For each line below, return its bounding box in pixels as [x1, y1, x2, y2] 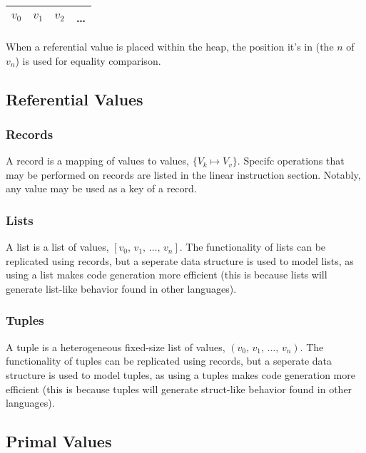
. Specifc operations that [237, 153, 345, 168]
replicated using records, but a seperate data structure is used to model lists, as [6, 253, 354, 268]
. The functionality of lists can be [179, 239, 326, 254]
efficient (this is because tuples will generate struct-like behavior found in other [6, 381, 352, 396]
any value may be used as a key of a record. [6, 181, 197, 196]
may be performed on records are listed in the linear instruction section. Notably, [6, 167, 361, 182]
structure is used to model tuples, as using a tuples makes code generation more [6, 367, 355, 382]
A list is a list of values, [6, 239, 109, 254]
